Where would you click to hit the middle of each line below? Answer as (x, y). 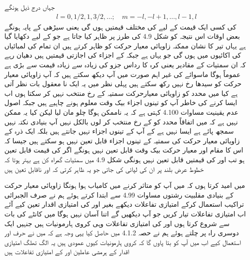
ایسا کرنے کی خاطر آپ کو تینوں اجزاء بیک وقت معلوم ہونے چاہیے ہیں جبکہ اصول (121, 102)
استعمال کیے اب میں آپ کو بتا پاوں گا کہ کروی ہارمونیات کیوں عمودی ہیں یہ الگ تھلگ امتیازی (123, 242)
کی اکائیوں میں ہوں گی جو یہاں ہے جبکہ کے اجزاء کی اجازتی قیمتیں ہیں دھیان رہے (123, 55)
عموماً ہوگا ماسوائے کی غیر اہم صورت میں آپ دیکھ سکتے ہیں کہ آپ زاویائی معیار (123, 74)
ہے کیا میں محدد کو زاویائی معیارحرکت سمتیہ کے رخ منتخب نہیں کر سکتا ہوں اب (121, 93)
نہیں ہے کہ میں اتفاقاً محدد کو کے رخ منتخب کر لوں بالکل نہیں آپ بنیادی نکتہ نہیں (121, 121)
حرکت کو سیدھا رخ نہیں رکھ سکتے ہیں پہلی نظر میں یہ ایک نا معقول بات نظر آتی (123, 84)
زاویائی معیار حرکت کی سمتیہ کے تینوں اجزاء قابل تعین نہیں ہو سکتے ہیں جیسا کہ (122, 140)
